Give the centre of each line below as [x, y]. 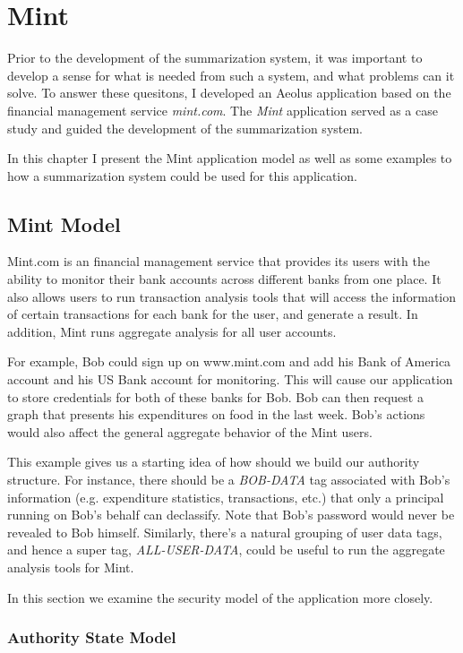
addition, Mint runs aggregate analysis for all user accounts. [172, 331]
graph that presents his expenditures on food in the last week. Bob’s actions [216, 414]
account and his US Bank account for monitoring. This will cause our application [230, 379]
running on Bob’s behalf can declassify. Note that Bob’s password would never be [231, 515]
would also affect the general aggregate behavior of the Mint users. [190, 431]
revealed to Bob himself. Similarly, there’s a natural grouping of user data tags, [225, 532]
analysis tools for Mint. [71, 567]
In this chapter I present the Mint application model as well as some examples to [230, 158]
